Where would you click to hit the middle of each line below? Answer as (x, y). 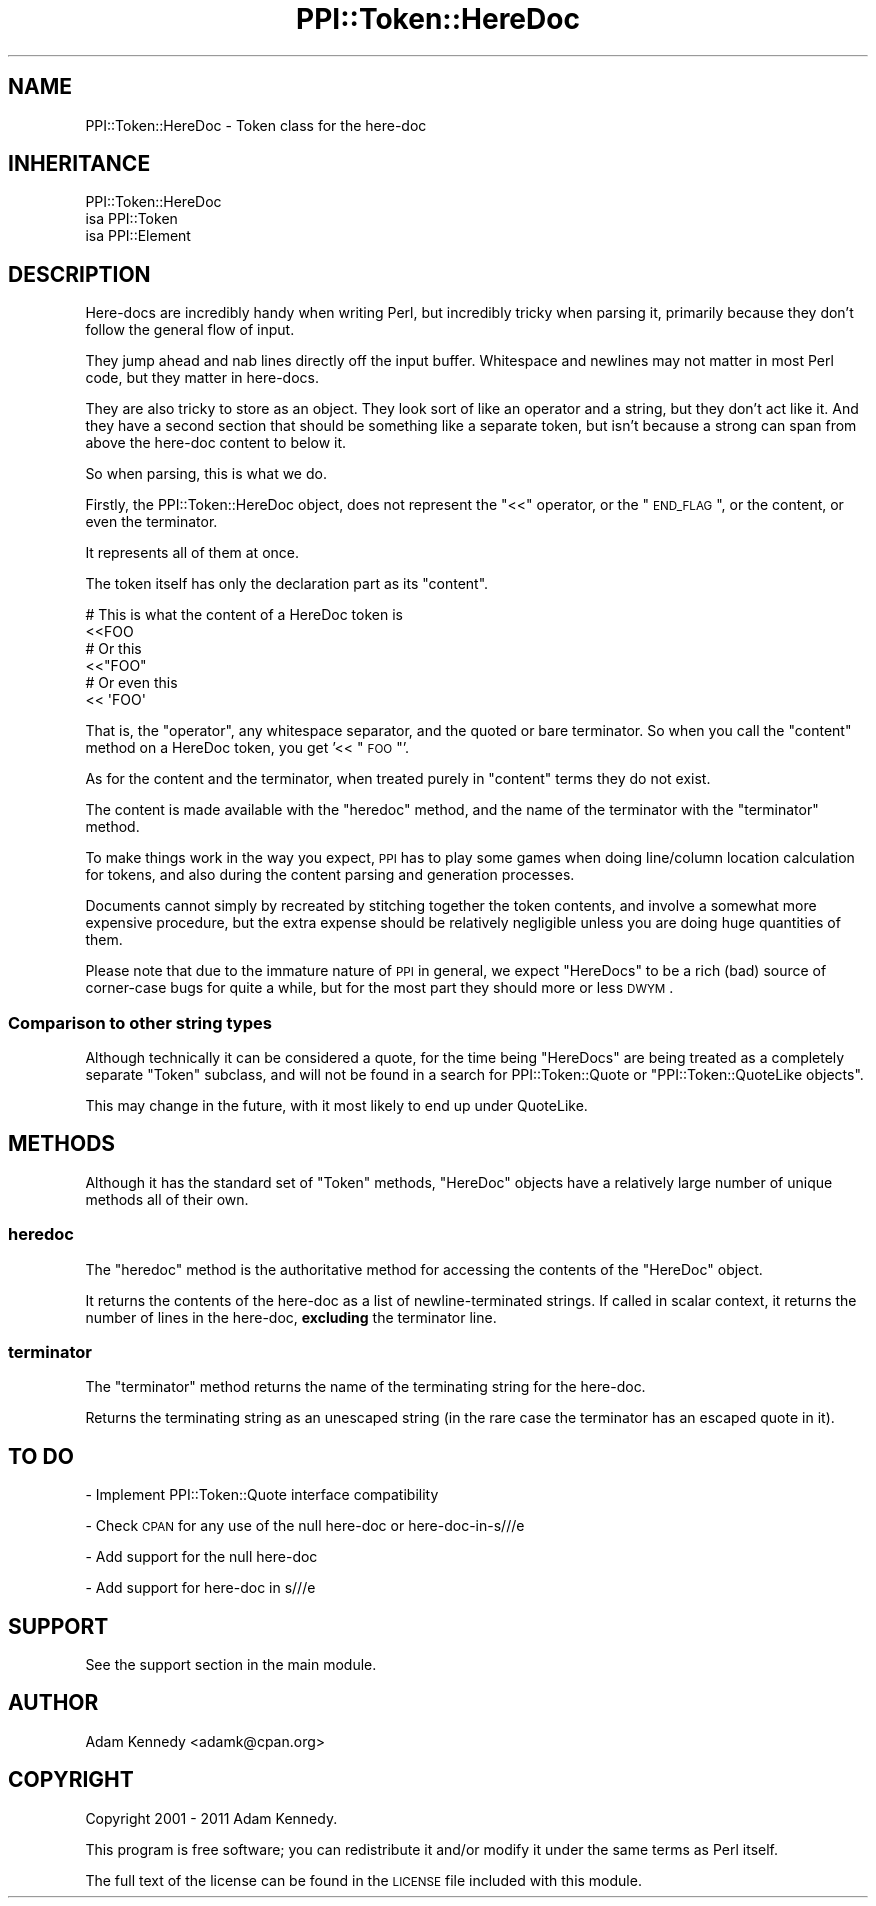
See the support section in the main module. (231, 1665)
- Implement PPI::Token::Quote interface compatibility (262, 1495)
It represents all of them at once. (192, 553)
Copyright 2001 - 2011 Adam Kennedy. (211, 1818)
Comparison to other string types (140, 1022)
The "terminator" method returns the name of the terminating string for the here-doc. (365, 1387)
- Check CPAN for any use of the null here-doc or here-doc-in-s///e (305, 1526)
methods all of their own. (167, 1199)
